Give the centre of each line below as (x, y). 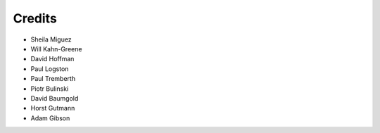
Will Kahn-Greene (56, 49)
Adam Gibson (50, 118)
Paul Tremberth (53, 79)
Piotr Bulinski (50, 89)
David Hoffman (52, 59)
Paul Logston (50, 69)
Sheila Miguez (51, 39)
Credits (35, 18)
